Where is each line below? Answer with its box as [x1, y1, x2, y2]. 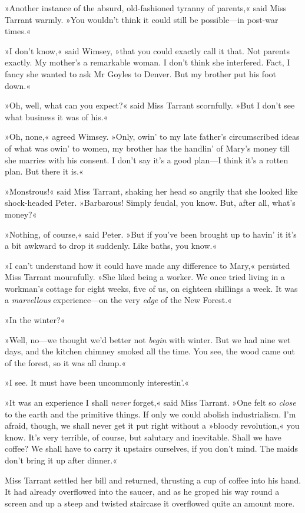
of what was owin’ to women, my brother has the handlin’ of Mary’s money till [5, 142, 290, 154]
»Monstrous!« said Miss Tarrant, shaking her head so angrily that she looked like [5, 185, 298, 197]
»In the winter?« [5, 314, 65, 326]
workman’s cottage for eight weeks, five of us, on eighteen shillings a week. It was [5, 282, 298, 294]
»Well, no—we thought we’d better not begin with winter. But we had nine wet [5, 333, 291, 346]
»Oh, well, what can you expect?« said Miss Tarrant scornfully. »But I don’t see [5, 99, 295, 111]
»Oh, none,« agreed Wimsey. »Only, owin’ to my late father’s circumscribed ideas [5, 130, 300, 143]
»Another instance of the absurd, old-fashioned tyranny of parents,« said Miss [5, 2, 287, 14]
